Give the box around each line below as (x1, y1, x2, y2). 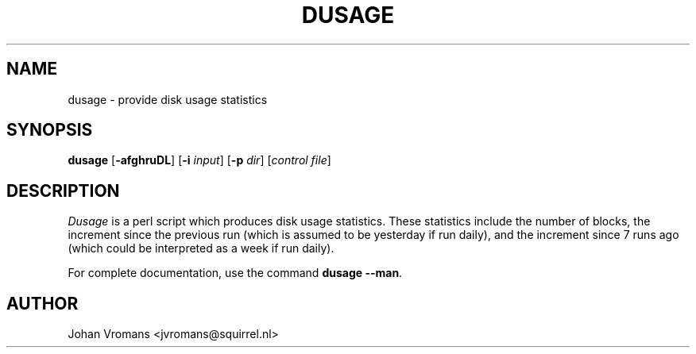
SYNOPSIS (6, 120, 93, 140)
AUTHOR (6, 293, 79, 314)
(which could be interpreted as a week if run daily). (68, 241, 334, 256)
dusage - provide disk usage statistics (68, 92, 268, 106)
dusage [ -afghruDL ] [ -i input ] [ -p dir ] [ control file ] (68, 153, 331, 167)
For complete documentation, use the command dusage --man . (68, 266, 403, 280)
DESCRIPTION (6, 180, 120, 201)
